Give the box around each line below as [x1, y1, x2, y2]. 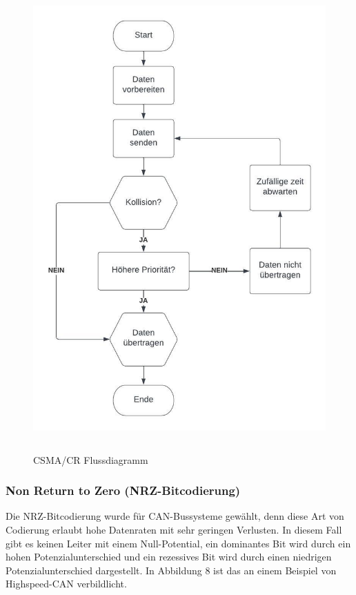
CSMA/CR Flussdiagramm [33, 452, 148, 467]
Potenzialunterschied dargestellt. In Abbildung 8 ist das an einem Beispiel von [6, 563, 337, 577]
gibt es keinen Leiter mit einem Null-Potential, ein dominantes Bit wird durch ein [6, 536, 351, 550]
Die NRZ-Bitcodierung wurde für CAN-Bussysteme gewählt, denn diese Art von [6, 509, 344, 523]
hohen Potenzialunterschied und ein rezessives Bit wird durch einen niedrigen [6, 549, 332, 564]
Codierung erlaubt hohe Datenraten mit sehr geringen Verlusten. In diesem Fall [6, 523, 342, 536]
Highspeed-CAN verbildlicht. [6, 576, 127, 591]
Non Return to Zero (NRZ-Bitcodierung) [6, 482, 241, 499]
